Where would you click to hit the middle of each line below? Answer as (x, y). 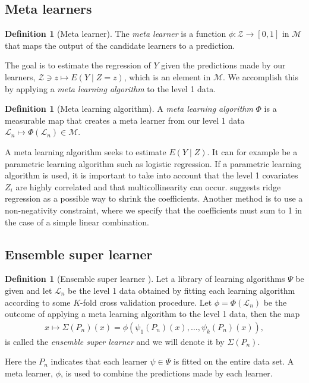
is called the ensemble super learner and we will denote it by (115, 341)
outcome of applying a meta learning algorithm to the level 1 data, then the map (152, 314)
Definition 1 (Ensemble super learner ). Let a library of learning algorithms (145, 279)
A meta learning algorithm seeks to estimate (86, 151)
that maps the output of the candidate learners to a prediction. (120, 45)
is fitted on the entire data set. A (234, 361)
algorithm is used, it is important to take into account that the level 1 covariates (152, 175)
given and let (29, 290)
